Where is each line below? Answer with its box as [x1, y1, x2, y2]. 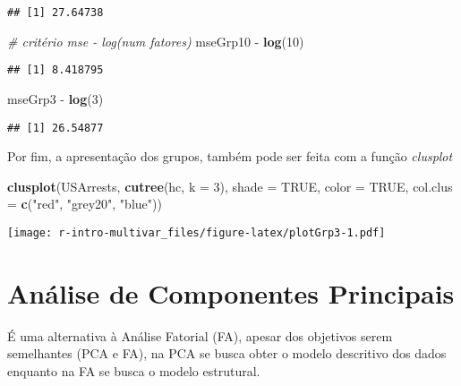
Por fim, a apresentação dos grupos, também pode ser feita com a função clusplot [7, 147, 453, 166]
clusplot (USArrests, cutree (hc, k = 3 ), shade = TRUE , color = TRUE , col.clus [7, 176, 453, 195]
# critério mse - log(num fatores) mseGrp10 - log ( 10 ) [7, 31, 304, 50]
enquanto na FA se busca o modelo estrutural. [7, 361, 260, 380]
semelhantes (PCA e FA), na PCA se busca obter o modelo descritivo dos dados [7, 344, 447, 363]
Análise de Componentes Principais [7, 274, 455, 311]
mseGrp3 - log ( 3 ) [7, 89, 104, 107]
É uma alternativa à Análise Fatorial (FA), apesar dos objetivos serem [7, 326, 393, 345]
